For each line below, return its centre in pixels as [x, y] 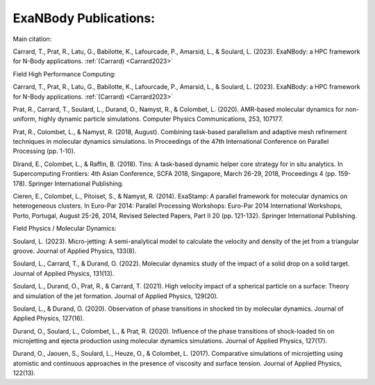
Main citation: [32, 39]
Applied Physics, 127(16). [49, 318]
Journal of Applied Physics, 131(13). [64, 273]
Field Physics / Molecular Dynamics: [65, 229]
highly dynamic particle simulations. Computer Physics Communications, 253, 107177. [161, 119]
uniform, [25, 119]
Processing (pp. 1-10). [44, 151]
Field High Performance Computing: [64, 74]
